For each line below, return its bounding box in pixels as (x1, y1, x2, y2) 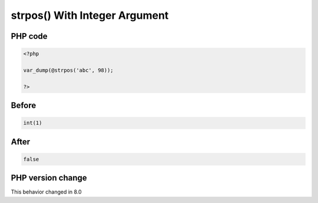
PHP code (11, 31, 48, 41)
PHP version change (11, 173, 88, 183)
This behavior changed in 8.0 (11, 188, 82, 195)
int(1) (23, 119, 42, 127)
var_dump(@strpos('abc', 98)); (23, 66, 114, 74)
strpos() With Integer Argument (11, 9, 169, 22)
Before (11, 101, 37, 111)
